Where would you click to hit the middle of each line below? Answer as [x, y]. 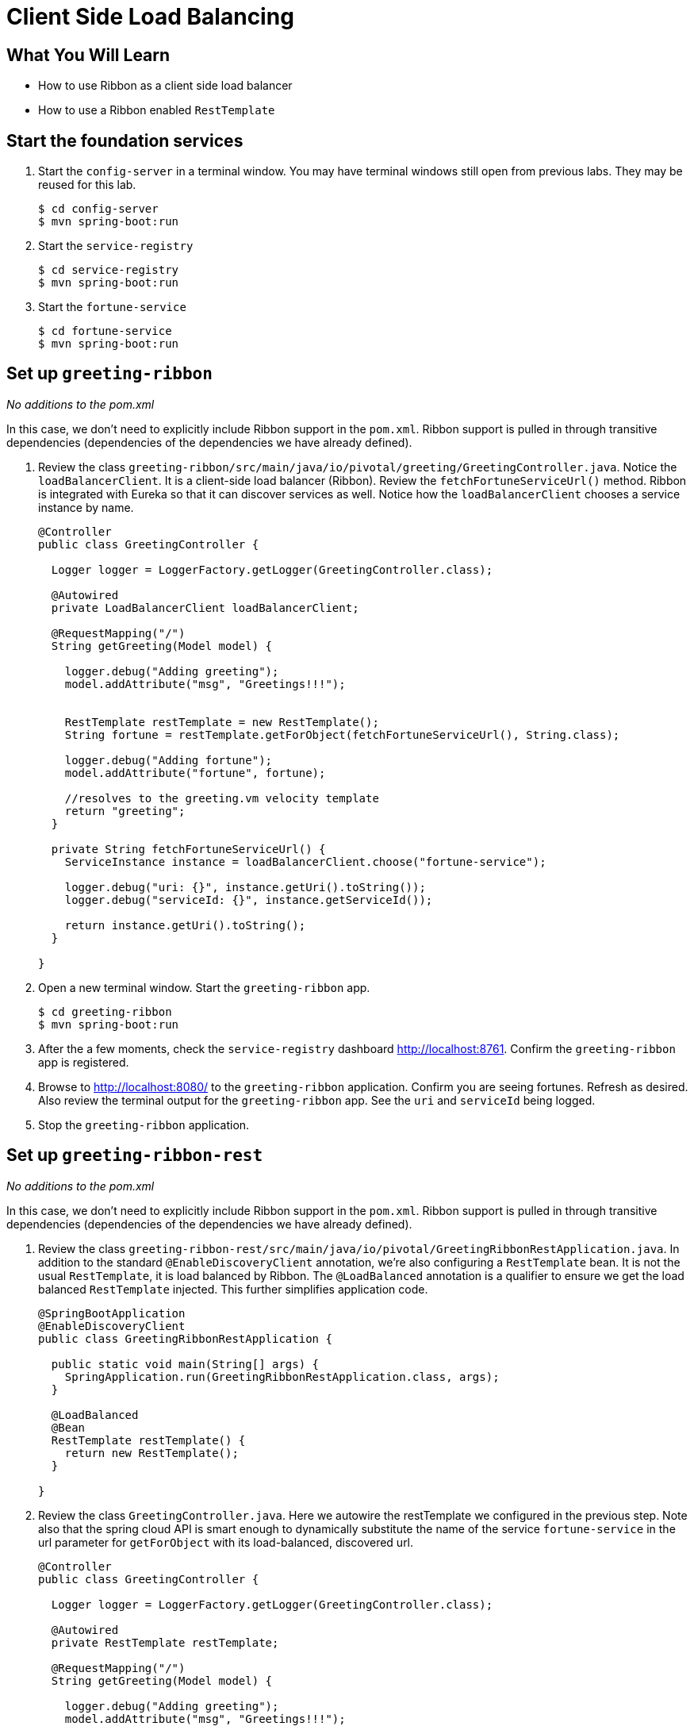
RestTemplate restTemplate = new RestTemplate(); [222, 722]
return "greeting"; [125, 811]
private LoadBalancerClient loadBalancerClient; [205, 607]
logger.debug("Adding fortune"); [169, 760]
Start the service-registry [116, 246]
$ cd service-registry [109, 270]
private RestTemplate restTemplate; [165, 1642]
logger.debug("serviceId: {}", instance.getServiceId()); [249, 900]
